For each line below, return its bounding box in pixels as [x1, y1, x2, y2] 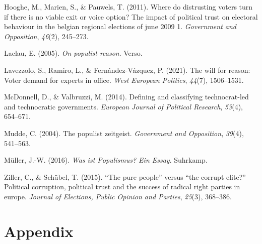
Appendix [4, 220, 74, 241]
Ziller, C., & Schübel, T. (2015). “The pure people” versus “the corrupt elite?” [4, 171, 246, 182]
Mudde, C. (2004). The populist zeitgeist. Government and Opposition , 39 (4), [4, 128, 244, 138]
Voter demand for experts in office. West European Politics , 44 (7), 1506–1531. [4, 74, 244, 85]
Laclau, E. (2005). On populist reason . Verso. [4, 48, 143, 58]
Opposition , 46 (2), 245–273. [4, 31, 89, 41]
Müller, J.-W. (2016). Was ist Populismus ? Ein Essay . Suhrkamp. [4, 155, 208, 165]
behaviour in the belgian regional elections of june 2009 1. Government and [4, 21, 236, 32]
